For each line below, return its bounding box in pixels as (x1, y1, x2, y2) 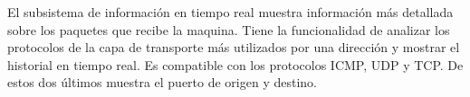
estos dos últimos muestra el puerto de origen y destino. (7, 73, 317, 92)
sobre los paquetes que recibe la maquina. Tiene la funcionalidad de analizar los (7, 20, 450, 39)
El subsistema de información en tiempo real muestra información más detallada (7, 3, 454, 21)
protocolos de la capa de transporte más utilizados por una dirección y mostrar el (7, 38, 460, 57)
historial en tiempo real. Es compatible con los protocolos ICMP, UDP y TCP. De (7, 55, 464, 74)
